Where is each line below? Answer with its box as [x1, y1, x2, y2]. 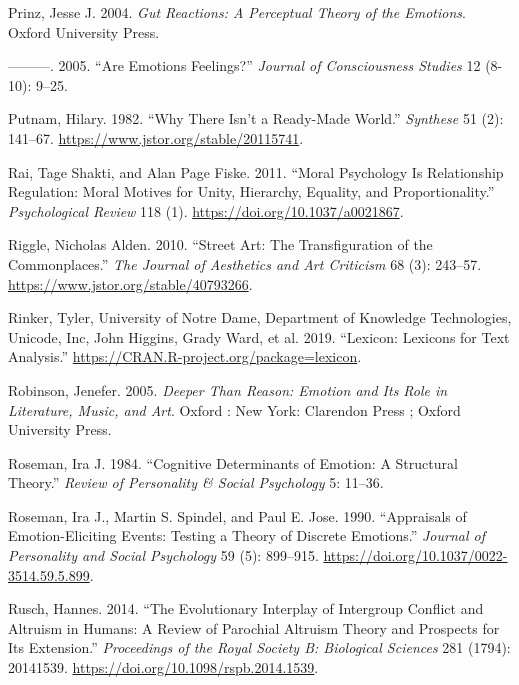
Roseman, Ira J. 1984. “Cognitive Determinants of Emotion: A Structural [8, 452, 458, 473]
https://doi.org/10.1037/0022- [323, 545, 508, 566]
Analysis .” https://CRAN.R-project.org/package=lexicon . [8, 346, 362, 367]
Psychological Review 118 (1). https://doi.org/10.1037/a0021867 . [8, 200, 404, 221]
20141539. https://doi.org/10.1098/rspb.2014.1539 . [8, 657, 319, 678]
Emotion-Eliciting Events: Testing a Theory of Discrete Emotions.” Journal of [8, 525, 485, 546]
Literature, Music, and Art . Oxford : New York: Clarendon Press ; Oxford [8, 399, 461, 420]
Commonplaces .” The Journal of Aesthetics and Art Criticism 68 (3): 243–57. [8, 253, 482, 274]
